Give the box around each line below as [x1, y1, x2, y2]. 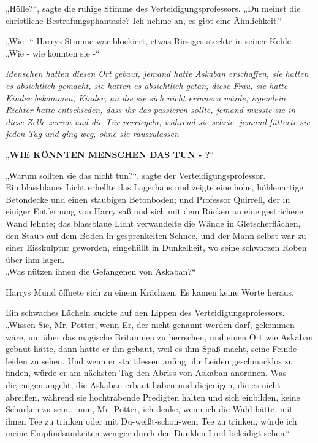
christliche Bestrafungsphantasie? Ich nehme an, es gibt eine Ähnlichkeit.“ [6, 14, 282, 26]
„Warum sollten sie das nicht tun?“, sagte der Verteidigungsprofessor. [6, 168, 266, 181]
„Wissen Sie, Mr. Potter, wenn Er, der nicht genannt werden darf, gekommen [6, 318, 295, 331]
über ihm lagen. [6, 253, 65, 265]
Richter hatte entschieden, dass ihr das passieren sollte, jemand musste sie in [6, 103, 296, 116]
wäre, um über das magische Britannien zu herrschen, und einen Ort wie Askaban [6, 330, 314, 343]
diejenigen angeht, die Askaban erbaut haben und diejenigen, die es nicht [6, 378, 281, 391]
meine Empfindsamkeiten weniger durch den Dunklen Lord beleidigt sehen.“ [6, 426, 290, 439]
